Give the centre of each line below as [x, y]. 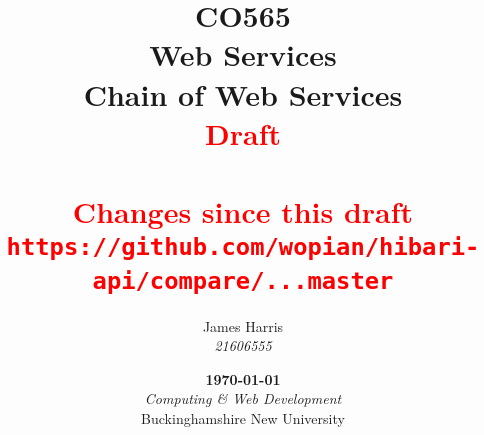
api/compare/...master [243, 280]
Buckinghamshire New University [243, 418]
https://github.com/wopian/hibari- [243, 247]
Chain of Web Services [243, 93]
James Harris [243, 325]
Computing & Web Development [243, 398]
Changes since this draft [243, 211]
